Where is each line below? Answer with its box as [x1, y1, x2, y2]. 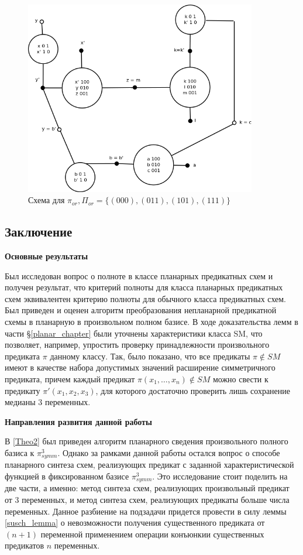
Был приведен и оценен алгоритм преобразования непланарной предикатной [5, 304, 277, 316]
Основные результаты [5, 250, 88, 262]
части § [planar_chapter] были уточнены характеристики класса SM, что [5, 327, 263, 339]
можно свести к [212, 372, 268, 385]
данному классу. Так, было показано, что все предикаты [50, 350, 250, 362]
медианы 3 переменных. [5, 396, 91, 408]
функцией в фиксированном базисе [5, 470, 129, 482]
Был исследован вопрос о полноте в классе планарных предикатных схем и [5, 269, 273, 282]
